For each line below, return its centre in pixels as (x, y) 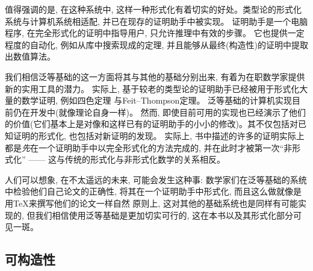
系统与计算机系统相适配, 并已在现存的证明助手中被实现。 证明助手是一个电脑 (156, 21)
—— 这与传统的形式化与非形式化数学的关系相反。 (127, 159)
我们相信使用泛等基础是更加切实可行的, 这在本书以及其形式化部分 (164, 215)
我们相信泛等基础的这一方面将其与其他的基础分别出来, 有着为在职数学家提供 (155, 76)
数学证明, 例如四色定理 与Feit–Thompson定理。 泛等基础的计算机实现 (157, 100)
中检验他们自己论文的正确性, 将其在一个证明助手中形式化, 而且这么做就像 (149, 191)
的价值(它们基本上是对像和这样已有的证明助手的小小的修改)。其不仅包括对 (151, 124)
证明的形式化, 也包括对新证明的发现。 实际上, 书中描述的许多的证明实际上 (159, 135)
